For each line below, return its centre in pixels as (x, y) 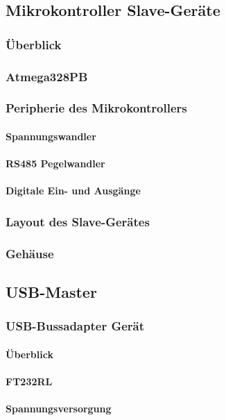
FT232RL (29, 381)
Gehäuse (30, 253)
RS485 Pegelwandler (55, 163)
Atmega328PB (47, 76)
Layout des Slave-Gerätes (78, 221)
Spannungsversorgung (59, 409)
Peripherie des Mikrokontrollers (96, 108)
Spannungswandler (51, 136)
